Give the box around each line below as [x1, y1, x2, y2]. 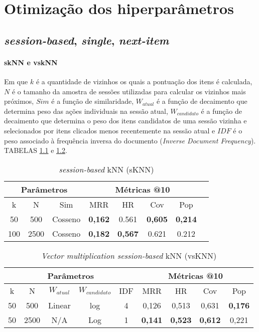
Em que [4, 76, 28, 86]
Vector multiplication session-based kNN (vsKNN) [41, 249, 217, 261]
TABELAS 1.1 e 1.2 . [4, 145, 67, 155]
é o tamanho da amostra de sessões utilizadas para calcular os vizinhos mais [12, 86, 246, 96]
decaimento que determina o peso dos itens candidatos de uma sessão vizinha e [4, 115, 247, 126]
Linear [48, 299, 71, 311]
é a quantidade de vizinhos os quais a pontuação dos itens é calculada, [36, 76, 252, 86]
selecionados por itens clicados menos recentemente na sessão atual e [4, 125, 215, 135]
